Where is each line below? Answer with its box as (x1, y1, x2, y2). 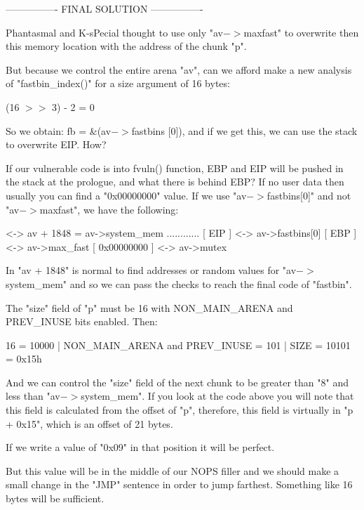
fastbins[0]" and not (267, 188, 351, 202)
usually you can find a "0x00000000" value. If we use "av (6, 188, 247, 202)
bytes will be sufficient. (6, 491, 105, 506)
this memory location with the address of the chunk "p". (6, 39, 247, 53)
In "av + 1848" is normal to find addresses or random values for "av (6, 263, 297, 277)
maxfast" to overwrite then (243, 25, 359, 39)
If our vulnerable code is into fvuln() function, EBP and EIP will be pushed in (6, 160, 344, 175)
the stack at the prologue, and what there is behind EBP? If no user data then (6, 174, 344, 189)
